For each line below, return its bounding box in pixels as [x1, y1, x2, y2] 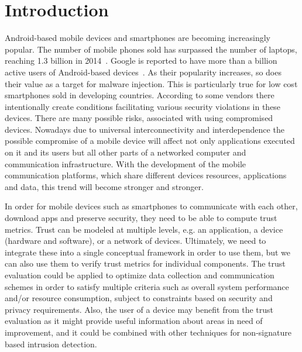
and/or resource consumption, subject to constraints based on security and [5, 292, 273, 304]
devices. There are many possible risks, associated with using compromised [5, 112, 273, 124]
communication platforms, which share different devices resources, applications [5, 169, 287, 181]
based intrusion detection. [5, 337, 97, 350]
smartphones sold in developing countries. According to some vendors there [5, 89, 274, 101]
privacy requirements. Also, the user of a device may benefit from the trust [5, 303, 274, 315]
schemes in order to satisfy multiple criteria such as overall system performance [5, 280, 289, 292]
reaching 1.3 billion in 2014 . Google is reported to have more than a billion [5, 54, 277, 67]
